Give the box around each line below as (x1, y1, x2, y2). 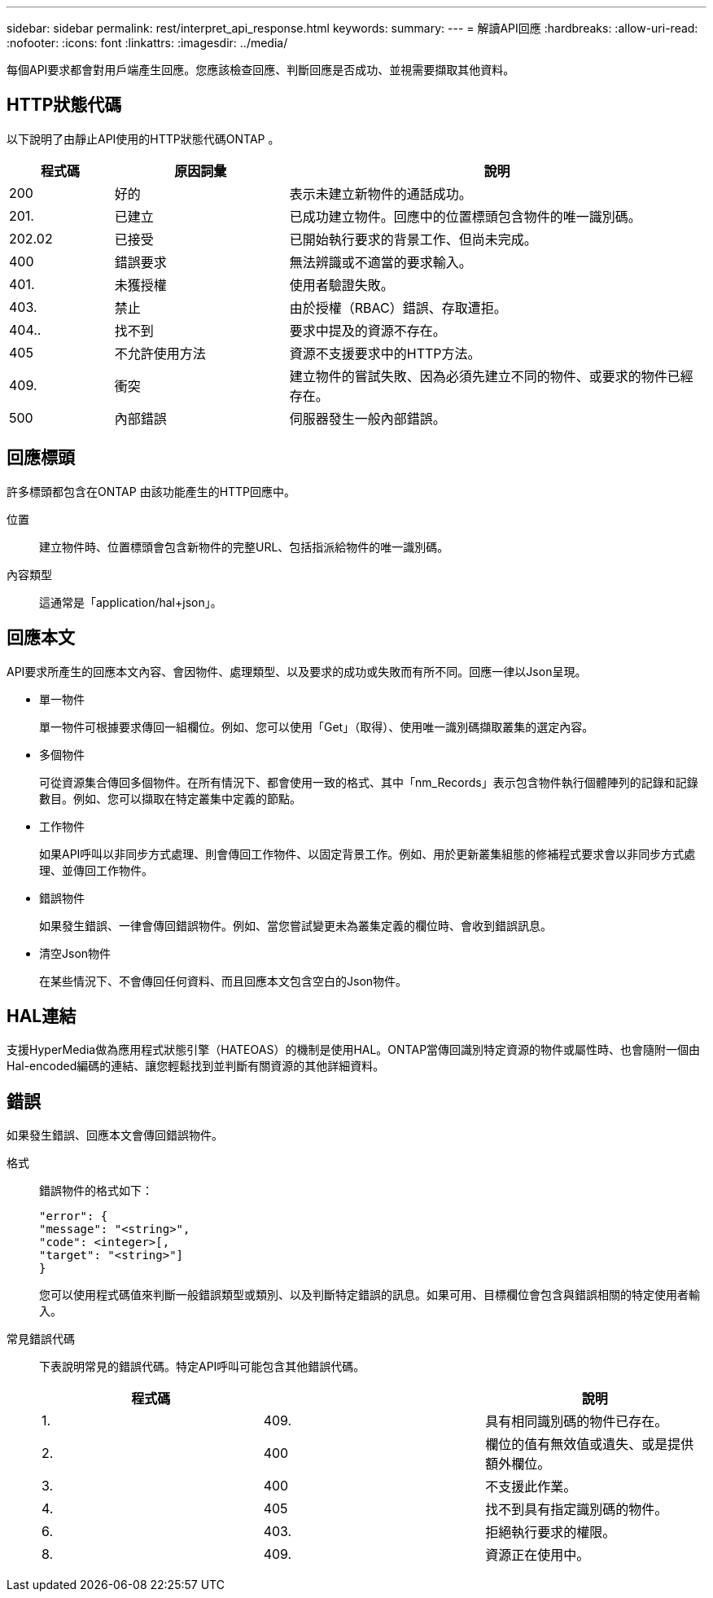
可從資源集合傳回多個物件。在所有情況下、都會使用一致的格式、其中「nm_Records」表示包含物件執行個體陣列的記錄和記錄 (39, 775, 698, 789)
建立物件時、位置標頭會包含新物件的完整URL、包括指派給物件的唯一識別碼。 (39, 539, 449, 554)
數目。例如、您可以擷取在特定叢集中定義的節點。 (39, 791, 301, 806)
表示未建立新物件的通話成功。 (289, 185, 472, 202)
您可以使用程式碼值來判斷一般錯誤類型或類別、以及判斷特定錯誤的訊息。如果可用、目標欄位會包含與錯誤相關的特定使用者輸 (39, 1288, 700, 1302)
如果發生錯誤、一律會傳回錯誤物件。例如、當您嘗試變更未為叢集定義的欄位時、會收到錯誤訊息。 (39, 918, 552, 933)
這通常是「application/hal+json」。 (39, 595, 222, 609)
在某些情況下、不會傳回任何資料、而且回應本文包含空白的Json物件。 (39, 973, 408, 988)
